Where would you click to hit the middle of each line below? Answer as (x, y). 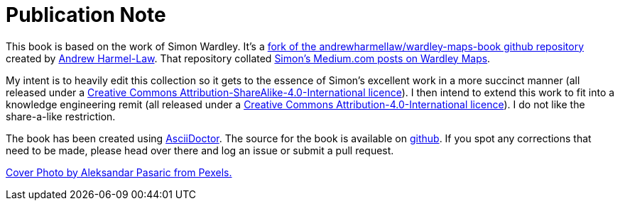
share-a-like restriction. (61, 116)
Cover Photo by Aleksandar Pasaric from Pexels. (119, 172)
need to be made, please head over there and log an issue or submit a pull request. (200, 150)
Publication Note (86, 15)
